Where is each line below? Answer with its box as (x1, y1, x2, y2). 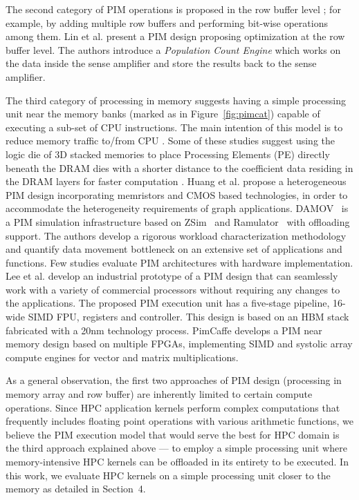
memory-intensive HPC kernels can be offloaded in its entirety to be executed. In (6, 454, 349, 468)
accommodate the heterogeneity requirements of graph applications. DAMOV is (6, 201, 349, 215)
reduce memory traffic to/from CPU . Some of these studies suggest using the (6, 133, 335, 148)
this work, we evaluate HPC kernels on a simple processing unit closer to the (6, 468, 331, 482)
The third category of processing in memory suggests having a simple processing (6, 93, 346, 107)
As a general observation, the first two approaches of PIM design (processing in (6, 373, 342, 387)
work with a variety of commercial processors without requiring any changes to (6, 282, 340, 296)
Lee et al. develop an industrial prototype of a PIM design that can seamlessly (6, 269, 338, 283)
